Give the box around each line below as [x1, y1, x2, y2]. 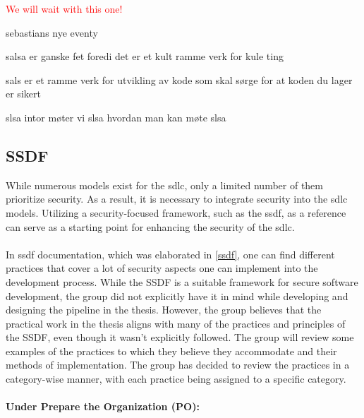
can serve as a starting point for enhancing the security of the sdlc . [6, 219, 295, 234]
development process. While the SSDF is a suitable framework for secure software [6, 274, 358, 289]
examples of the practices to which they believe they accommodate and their [6, 343, 337, 358]
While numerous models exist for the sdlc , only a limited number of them [6, 177, 323, 192]
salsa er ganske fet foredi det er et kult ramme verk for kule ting [6, 49, 284, 64]
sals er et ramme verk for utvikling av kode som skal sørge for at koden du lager [6, 72, 353, 87]
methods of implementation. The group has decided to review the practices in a [6, 357, 350, 372]
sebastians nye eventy [6, 25, 98, 40]
